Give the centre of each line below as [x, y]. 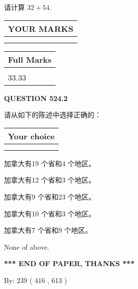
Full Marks [30, 59]
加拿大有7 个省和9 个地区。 [48, 230]
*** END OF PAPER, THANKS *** [69, 263]
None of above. [27, 246]
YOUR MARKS [41, 28]
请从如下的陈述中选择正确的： [53, 115]
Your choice [32, 136]
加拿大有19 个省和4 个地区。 [50, 163]
